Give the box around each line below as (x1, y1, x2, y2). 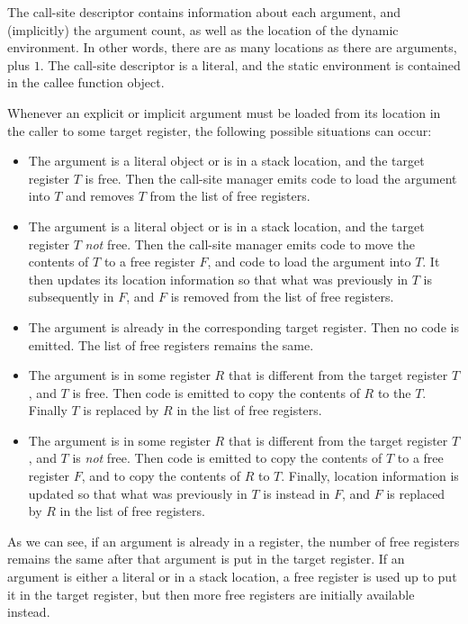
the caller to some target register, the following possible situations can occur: (7, 121, 432, 140)
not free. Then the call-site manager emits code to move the (85, 234, 415, 253)
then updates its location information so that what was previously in (28, 269, 409, 288)
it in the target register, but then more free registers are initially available (7, 584, 415, 603)
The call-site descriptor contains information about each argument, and (7, 3, 401, 21)
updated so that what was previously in (28, 484, 247, 502)
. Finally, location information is (281, 466, 459, 485)
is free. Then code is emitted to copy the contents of (72, 383, 360, 402)
